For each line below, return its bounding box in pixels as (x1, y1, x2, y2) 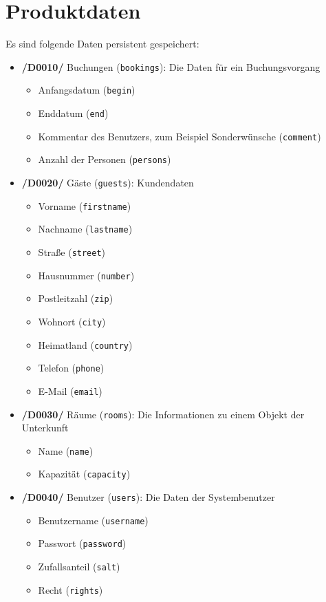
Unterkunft (21, 420, 69, 435)
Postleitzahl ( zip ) (38, 291, 113, 305)
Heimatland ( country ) (38, 337, 133, 352)
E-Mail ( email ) (38, 383, 102, 398)
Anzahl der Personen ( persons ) (38, 152, 171, 166)
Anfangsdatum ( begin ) (38, 83, 135, 97)
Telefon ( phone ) (38, 361, 105, 375)
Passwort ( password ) (38, 536, 127, 550)
